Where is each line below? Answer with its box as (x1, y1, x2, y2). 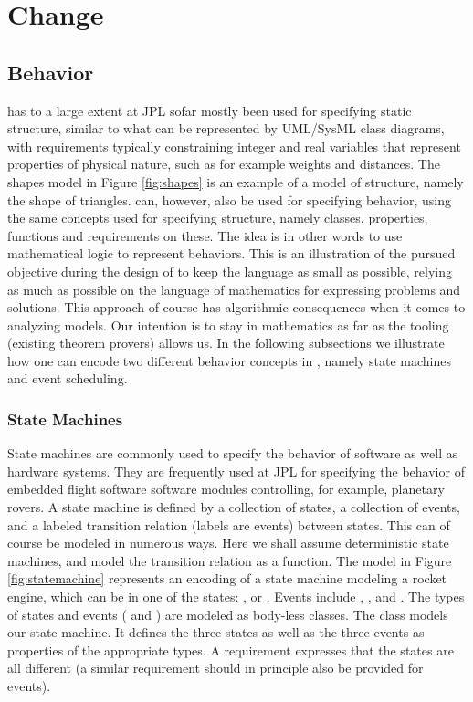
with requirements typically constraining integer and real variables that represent (7, 136, 461, 155)
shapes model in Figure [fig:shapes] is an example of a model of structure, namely (7, 172, 464, 191)
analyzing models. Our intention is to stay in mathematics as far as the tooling (7, 315, 449, 334)
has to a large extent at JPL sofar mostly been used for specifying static (7, 100, 412, 120)
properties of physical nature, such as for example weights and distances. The (7, 154, 440, 173)
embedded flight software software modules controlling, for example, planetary (7, 479, 445, 498)
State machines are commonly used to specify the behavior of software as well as (7, 444, 458, 463)
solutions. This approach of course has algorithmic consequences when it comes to (7, 298, 466, 317)
